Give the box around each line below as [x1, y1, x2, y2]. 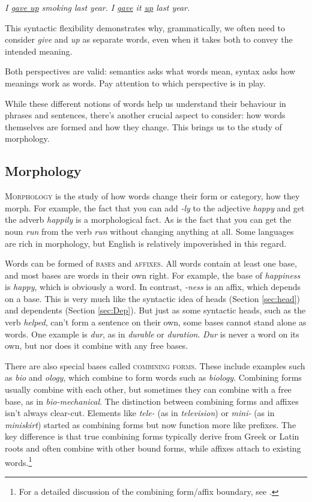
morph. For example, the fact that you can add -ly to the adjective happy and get [5, 201, 305, 214]
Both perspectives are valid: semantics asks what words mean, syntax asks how [5, 65, 296, 77]
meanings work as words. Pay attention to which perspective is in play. [5, 76, 266, 89]
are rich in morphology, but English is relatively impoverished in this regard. [5, 237, 287, 249]
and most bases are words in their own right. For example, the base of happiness [5, 268, 301, 281]
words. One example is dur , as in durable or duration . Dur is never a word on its [5, 327, 299, 340]
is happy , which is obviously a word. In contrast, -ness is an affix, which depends [5, 280, 301, 293]
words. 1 [5, 454, 32, 468]
